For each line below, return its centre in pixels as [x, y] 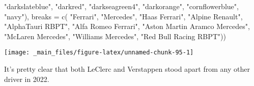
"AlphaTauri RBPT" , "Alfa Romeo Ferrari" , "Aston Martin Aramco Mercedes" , [127, 26]
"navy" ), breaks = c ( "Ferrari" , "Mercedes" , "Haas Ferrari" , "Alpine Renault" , [123, 16]
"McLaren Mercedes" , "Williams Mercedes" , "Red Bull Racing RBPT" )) [115, 36]
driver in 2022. [27, 79]
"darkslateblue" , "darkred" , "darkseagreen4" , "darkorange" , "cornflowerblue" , [121, 6]
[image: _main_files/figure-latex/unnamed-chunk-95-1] [99, 53]
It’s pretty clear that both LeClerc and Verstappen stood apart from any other [127, 69]
